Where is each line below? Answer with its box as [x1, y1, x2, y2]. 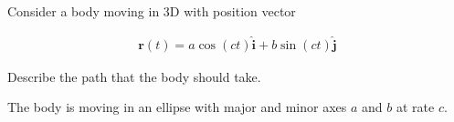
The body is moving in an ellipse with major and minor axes [7, 97, 347, 117]
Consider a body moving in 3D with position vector [7, 2, 296, 20]
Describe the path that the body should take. [7, 66, 261, 86]
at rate [396, 97, 435, 117]
